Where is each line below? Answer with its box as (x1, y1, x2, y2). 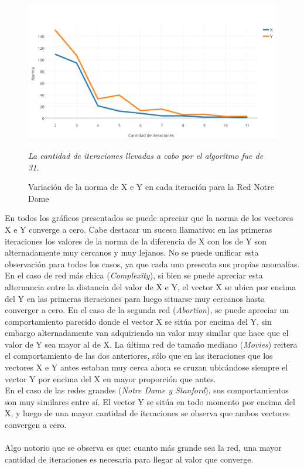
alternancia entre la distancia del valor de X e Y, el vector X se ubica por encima (5, 280, 296, 293)
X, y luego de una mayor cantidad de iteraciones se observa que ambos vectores (5, 407, 290, 419)
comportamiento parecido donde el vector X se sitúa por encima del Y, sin (5, 315, 272, 327)
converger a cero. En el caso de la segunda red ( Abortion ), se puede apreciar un (5, 304, 289, 316)
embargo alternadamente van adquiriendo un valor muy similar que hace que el (5, 327, 289, 339)
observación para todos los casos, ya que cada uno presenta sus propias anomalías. (5, 257, 300, 270)
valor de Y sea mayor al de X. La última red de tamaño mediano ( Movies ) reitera (5, 338, 298, 350)
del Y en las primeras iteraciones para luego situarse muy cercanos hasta (5, 292, 265, 304)
